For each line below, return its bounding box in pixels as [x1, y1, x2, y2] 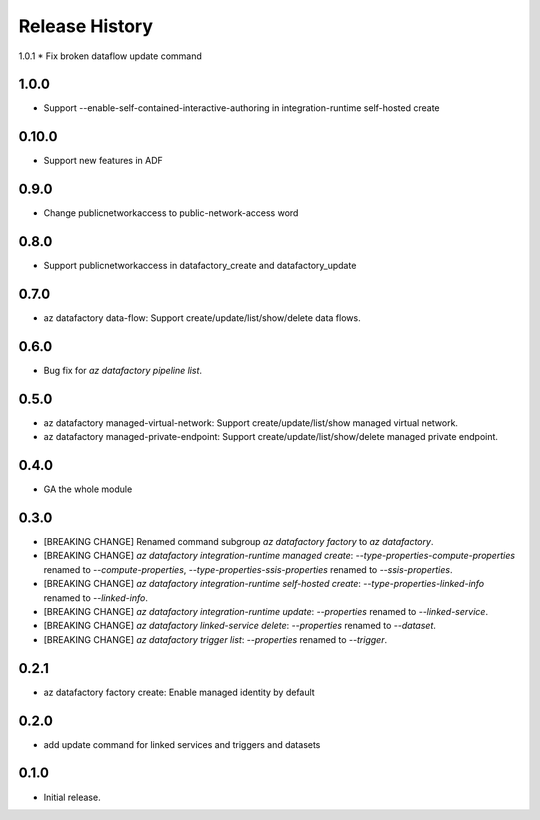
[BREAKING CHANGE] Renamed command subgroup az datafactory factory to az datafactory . [43, 536, 434, 548]
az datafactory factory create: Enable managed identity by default [43, 686, 315, 698]
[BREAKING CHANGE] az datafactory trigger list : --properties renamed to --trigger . [43, 633, 388, 645]
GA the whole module [43, 483, 133, 495]
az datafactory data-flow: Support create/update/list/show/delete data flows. [43, 312, 361, 324]
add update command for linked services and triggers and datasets [43, 738, 321, 750]
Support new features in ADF [43, 155, 164, 167]
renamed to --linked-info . [43, 591, 149, 604]
